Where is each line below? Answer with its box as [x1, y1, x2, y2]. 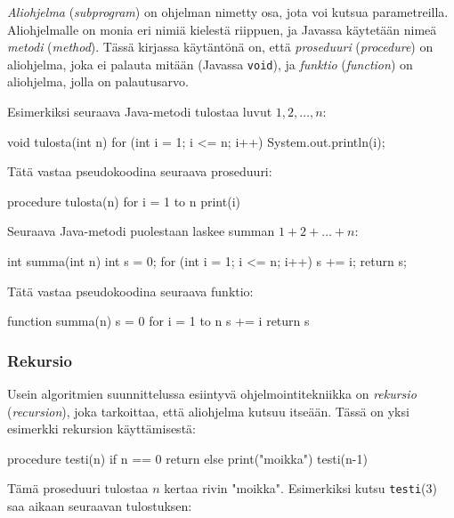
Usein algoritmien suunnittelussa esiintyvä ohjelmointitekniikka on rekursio [7, 384, 417, 402]
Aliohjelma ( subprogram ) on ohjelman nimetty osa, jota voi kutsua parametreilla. [7, 3, 449, 20]
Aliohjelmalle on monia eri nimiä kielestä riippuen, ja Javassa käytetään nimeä [7, 20, 437, 38]
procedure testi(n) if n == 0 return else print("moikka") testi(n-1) [7, 449, 368, 467]
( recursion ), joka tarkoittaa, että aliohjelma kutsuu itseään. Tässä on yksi [7, 401, 409, 420]
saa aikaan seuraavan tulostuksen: [7, 497, 192, 515]
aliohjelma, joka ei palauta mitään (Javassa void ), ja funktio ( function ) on [7, 54, 413, 73]
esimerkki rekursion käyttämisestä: [7, 419, 196, 438]
